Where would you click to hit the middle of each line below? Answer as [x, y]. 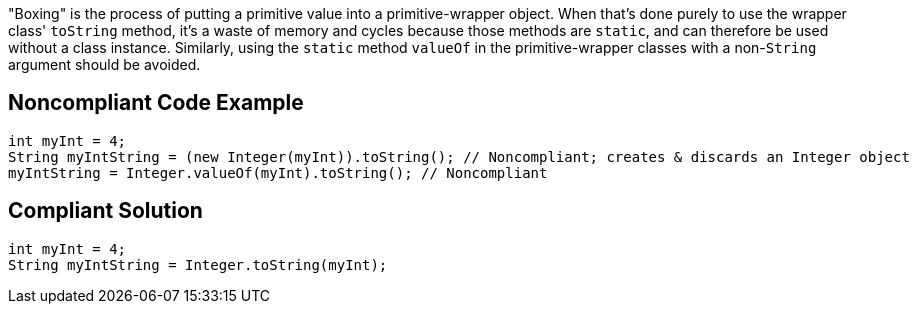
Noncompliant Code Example [156, 103]
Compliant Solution [105, 211]
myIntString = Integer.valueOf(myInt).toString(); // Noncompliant [278, 172]
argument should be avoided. [104, 64]
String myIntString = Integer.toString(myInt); [198, 264]
